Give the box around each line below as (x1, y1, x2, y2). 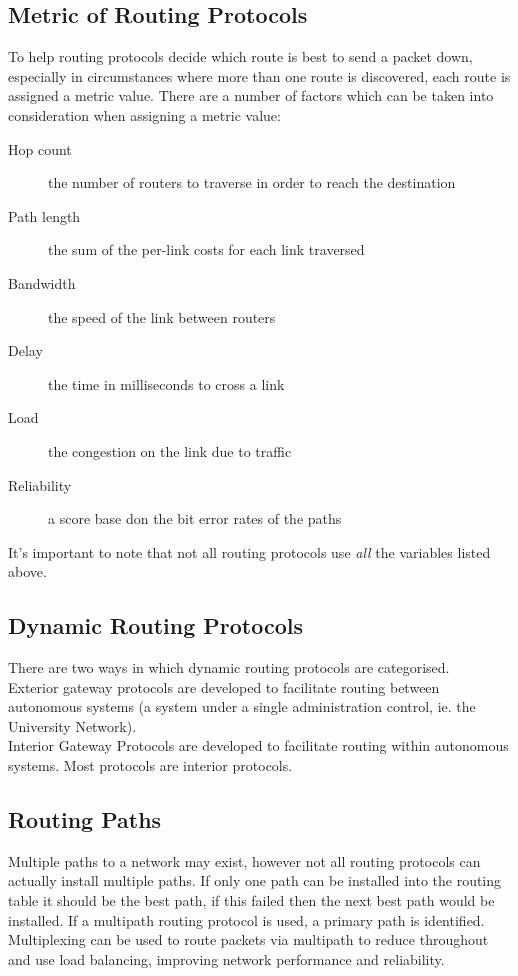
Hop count (8, 138, 72, 159)
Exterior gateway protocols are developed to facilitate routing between (8, 676, 440, 697)
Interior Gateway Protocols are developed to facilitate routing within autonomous (8, 735, 509, 756)
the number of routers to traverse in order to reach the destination (48, 172, 456, 193)
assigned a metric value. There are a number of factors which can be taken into (8, 85, 494, 106)
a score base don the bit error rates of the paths (48, 508, 342, 529)
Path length (8, 205, 81, 226)
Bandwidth (8, 272, 76, 293)
